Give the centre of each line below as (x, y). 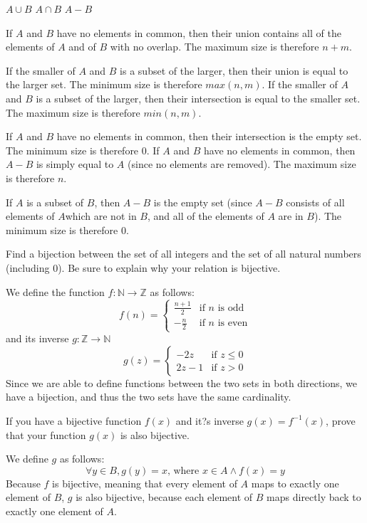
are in (291, 216)
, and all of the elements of (206, 216)
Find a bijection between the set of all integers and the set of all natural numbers (183, 254)
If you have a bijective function (74, 420)
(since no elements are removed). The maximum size (242, 164)
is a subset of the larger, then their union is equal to (234, 70)
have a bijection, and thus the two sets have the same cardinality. (149, 397)
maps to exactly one (295, 483)
